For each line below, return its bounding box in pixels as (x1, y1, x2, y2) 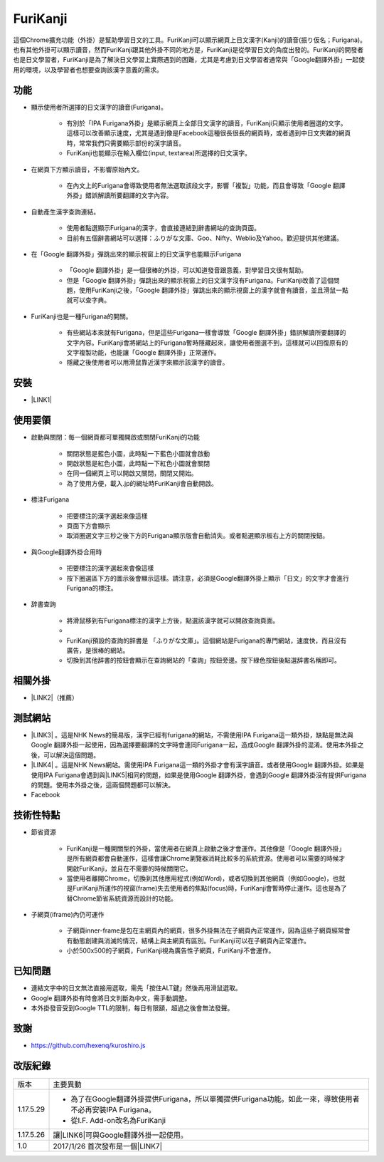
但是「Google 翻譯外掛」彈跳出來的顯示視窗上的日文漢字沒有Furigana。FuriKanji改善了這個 (66, 276, 334, 284)
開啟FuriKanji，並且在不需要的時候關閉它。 (66, 864, 192, 873)
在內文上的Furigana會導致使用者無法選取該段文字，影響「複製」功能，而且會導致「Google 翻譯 (66, 181, 346, 190)
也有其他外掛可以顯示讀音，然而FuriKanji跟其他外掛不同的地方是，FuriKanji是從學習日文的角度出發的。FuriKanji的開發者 (13, 45, 364, 53)
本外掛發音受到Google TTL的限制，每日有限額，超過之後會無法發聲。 (31, 1003, 234, 1012)
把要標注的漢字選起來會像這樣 (66, 564, 154, 573)
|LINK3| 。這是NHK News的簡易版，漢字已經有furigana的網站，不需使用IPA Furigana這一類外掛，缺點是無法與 (31, 731, 353, 740)
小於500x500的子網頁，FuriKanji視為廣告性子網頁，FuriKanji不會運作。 (66, 946, 275, 955)
